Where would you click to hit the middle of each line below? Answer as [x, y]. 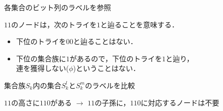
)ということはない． [107, 68]
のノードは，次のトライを [54, 24]
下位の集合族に [41, 58]
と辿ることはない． [105, 41]
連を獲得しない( [43, 68]
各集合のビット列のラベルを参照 [58, 7]
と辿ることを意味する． [140, 24]
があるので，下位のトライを [116, 58]
